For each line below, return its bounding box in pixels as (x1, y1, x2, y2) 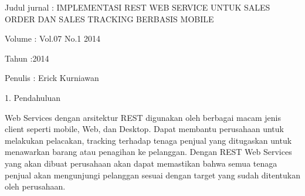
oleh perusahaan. (5, 180, 66, 192)
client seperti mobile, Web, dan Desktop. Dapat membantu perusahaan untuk (5, 123, 284, 135)
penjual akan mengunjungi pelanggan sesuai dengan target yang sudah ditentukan (5, 168, 300, 181)
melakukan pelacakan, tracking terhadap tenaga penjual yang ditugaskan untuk (5, 134, 292, 146)
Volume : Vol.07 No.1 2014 (5, 32, 100, 45)
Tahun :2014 (5, 52, 49, 64)
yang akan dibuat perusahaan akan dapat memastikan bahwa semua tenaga (5, 157, 277, 169)
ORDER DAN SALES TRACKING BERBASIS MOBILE (5, 12, 214, 25)
